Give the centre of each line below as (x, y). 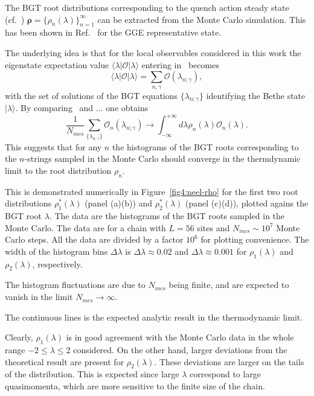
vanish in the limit (39, 297)
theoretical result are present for (65, 361)
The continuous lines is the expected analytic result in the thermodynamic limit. (154, 317)
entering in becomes (180, 64)
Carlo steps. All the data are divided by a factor (94, 239)
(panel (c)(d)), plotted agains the (247, 203)
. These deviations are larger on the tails (229, 361)
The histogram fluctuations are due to (75, 285)
